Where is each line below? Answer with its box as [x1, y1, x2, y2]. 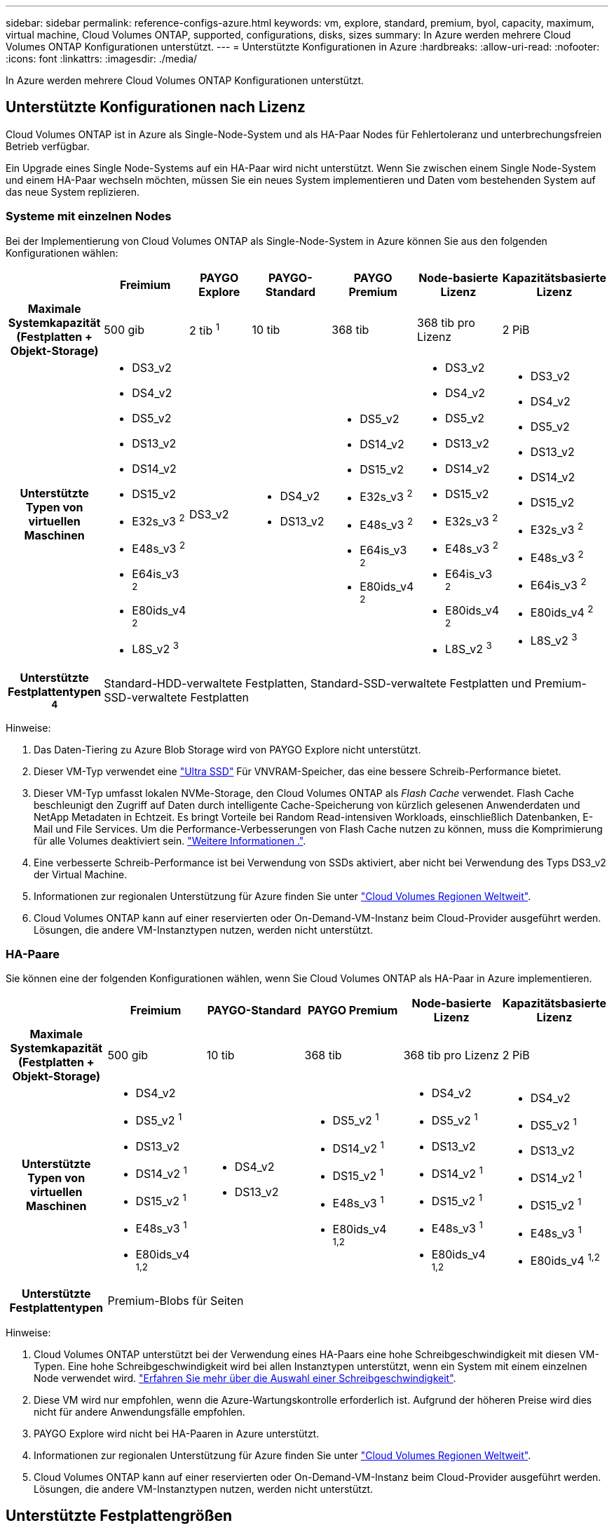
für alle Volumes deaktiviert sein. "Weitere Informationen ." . [34, 834, 306, 847]
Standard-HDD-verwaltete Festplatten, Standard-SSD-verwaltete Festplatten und [104, 676, 532, 690]
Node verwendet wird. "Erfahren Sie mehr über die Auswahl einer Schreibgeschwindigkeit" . [34, 1371, 456, 1384]
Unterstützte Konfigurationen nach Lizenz [6, 98, 306, 116]
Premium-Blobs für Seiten [107, 1293, 244, 1308]
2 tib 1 [189, 321, 220, 338]
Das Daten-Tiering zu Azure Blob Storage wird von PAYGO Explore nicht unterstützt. [34, 743, 421, 756]
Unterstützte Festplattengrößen [6, 1507, 233, 1525]
